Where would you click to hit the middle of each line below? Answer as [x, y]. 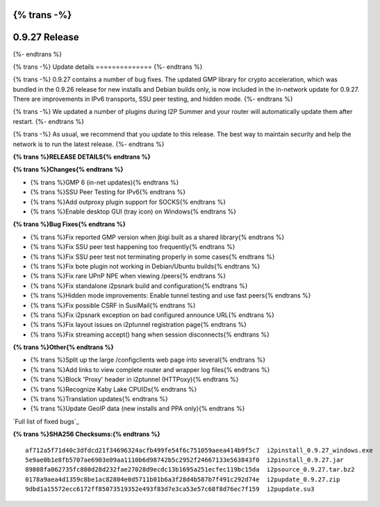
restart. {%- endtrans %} [49, 121]
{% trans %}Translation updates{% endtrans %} [99, 399]
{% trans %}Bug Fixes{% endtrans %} [69, 224]
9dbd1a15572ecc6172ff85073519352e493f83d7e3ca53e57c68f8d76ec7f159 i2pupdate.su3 [170, 489]
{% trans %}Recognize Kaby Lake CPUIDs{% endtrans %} [114, 389]
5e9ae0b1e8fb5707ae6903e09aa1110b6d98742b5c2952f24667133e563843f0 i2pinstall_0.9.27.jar [184, 460]
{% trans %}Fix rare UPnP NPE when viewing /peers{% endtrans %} [128, 276]
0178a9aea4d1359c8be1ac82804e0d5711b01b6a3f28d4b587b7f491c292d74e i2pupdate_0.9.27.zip [183, 479]
